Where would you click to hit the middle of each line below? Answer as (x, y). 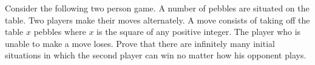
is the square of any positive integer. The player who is (199, 32)
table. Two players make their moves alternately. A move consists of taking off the (157, 20)
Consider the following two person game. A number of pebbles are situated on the (157, 8)
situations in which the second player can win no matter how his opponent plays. (156, 55)
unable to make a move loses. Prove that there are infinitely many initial (140, 43)
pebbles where (60, 32)
